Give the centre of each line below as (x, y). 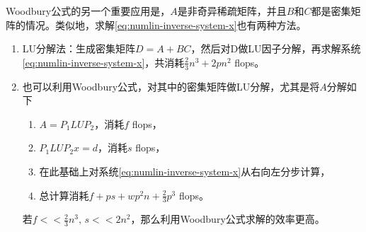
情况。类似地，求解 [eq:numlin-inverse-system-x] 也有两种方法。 (166, 24)
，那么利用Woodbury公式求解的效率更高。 (228, 219)
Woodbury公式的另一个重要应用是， (88, 11)
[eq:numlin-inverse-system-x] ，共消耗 (103, 62)
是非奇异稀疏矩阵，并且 (232, 11)
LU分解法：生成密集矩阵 (79, 48)
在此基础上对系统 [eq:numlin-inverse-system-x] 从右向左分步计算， (185, 171)
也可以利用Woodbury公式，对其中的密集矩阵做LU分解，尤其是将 (171, 86)
